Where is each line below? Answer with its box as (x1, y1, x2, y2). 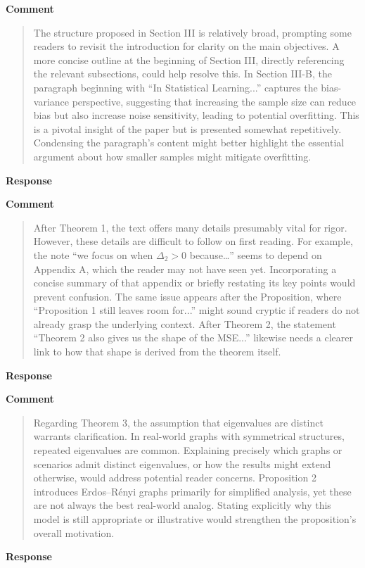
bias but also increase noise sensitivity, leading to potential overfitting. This (33, 108, 359, 122)
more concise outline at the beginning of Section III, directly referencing (33, 52, 345, 67)
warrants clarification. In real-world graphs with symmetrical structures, (33, 429, 345, 443)
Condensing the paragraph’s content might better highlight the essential (33, 135, 345, 150)
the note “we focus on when (33, 247, 153, 262)
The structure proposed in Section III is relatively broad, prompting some (33, 25, 352, 39)
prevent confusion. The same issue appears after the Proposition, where (33, 289, 342, 303)
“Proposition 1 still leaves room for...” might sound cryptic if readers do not (33, 303, 360, 317)
